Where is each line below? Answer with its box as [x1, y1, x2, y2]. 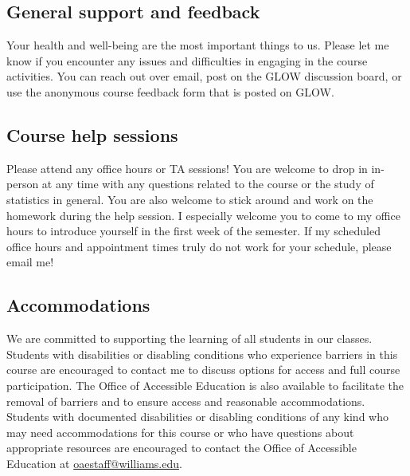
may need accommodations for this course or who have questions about [6, 423, 354, 440]
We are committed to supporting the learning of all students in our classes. [6, 330, 373, 347]
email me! [6, 254, 54, 270]
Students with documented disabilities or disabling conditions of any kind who [6, 408, 389, 425]
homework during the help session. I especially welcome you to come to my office [6, 207, 400, 223]
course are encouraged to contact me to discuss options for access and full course [6, 361, 400, 378]
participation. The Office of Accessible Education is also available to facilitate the [6, 376, 404, 393]
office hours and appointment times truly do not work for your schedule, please [6, 238, 392, 254]
